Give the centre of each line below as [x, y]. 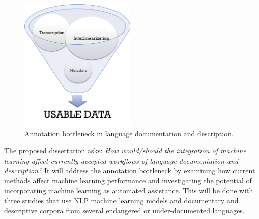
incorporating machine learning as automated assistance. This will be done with [129, 190]
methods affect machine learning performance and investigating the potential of [128, 180]
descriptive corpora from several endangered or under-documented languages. [124, 210]
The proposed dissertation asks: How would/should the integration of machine [125, 151]
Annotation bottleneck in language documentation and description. [129, 133]
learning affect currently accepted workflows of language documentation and [121, 160]
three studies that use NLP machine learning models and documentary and [121, 200]
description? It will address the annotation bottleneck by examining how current [130, 170]
